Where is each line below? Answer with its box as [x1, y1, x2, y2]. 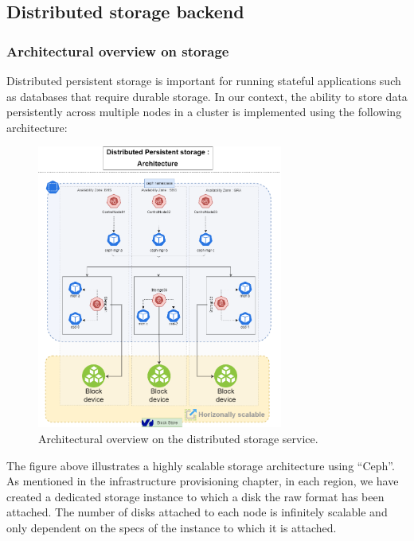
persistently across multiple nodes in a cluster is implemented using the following [6, 103, 402, 120]
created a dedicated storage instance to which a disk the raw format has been [6, 488, 385, 504]
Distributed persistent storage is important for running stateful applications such [6, 72, 401, 88]
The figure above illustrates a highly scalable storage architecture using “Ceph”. [6, 457, 395, 473]
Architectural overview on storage [6, 41, 229, 60]
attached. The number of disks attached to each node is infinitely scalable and [6, 504, 388, 520]
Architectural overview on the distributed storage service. [38, 430, 318, 447]
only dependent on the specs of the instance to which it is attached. [6, 520, 337, 535]
